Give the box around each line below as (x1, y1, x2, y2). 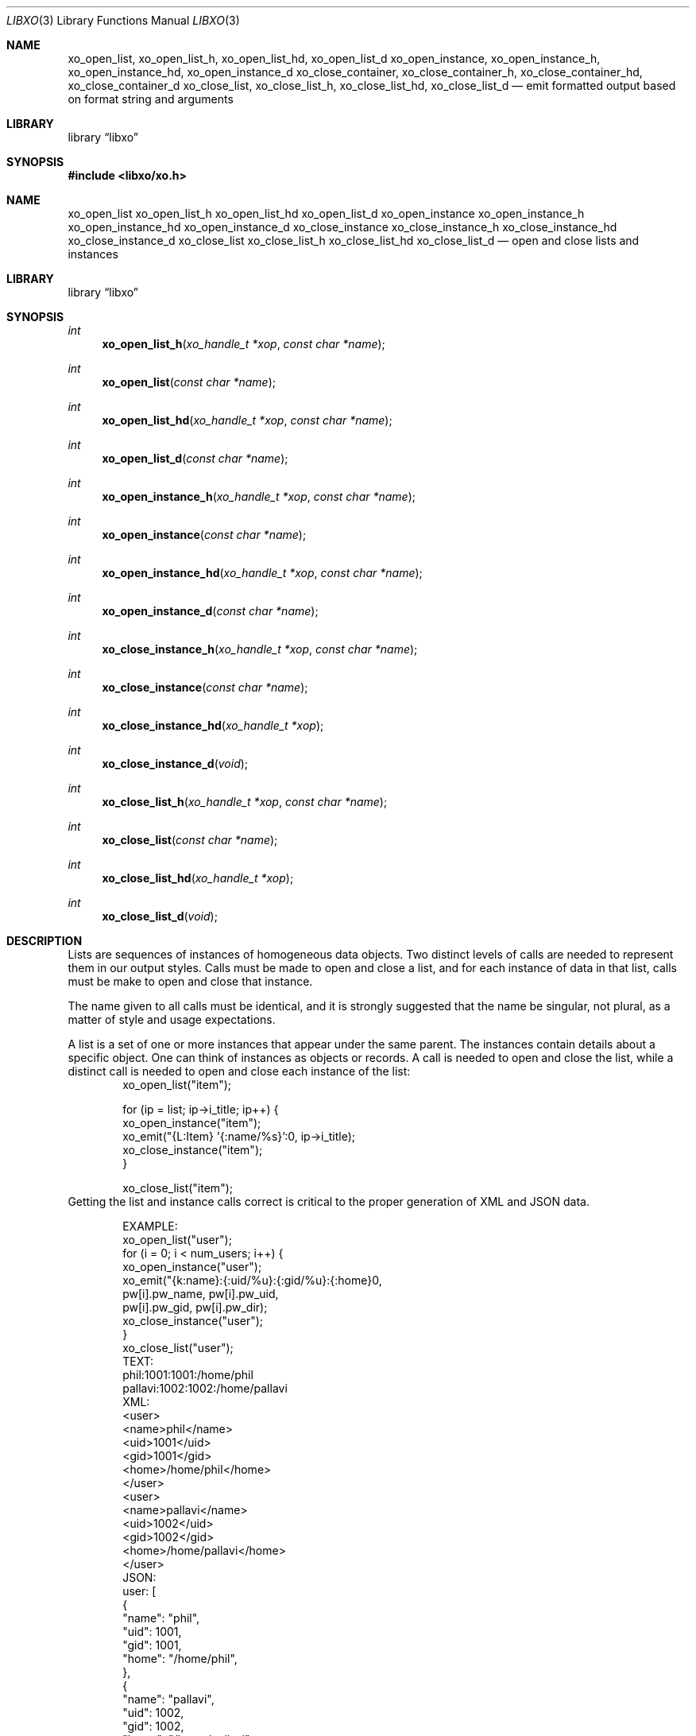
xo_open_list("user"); (122, 1233, 232, 1246)
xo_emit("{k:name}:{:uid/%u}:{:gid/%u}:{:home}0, (122, 1273, 382, 1287)
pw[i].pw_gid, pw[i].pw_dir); (122, 1300, 268, 1314)
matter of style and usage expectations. (68, 1013, 276, 1026)
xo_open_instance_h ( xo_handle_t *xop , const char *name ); (102, 490, 416, 503)
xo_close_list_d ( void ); (102, 909, 218, 923)
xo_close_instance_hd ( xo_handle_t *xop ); (102, 719, 324, 732)
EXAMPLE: (122, 1219, 178, 1233)
